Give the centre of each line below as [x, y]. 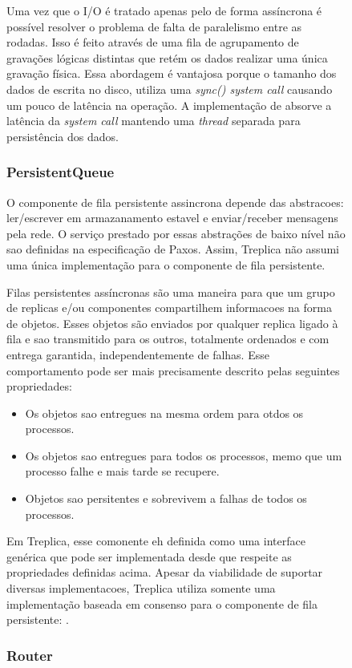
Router [30, 655]
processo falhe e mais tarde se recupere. [122, 471]
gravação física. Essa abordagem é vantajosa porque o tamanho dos [172, 73]
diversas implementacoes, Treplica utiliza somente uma [141, 588]
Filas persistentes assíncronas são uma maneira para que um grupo [171, 291]
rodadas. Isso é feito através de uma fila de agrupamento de [153, 42]
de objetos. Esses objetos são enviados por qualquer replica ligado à [172, 323]
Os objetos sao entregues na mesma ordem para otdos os [164, 413]
